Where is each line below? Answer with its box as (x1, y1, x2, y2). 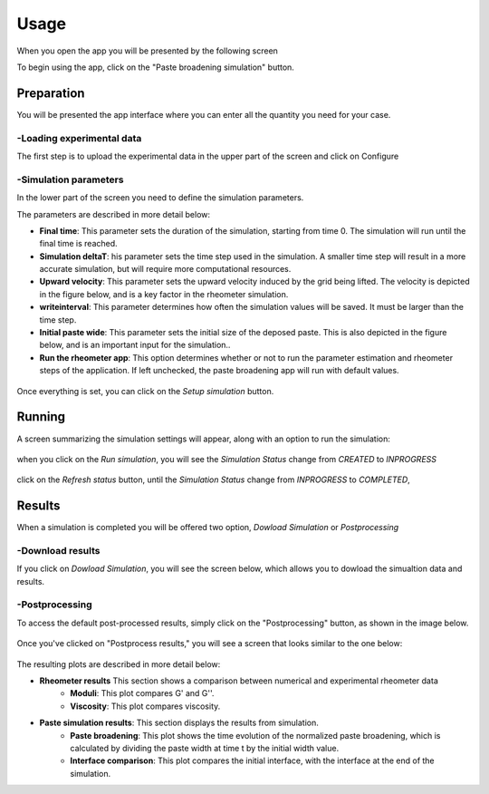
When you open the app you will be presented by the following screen (16, 45, 278, 56)
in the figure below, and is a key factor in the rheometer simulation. (39, 288, 289, 299)
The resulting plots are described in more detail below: (16, 658, 221, 670)
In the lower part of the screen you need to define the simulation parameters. (16, 192, 304, 203)
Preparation (16, 85, 85, 101)
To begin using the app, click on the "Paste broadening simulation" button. (16, 62, 294, 73)
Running (16, 409, 66, 425)
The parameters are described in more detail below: (16, 208, 211, 219)
